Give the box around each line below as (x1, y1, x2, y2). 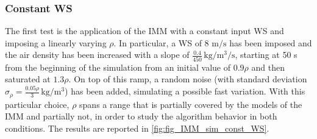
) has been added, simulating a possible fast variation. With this (65, 85, 305, 98)
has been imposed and (229, 36, 312, 49)
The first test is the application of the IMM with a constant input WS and (5, 24, 284, 37)
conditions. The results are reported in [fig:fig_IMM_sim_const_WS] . (5, 121, 269, 134)
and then (251, 60, 285, 73)
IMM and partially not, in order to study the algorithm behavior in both (5, 110, 277, 123)
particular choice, (5, 98, 69, 110)
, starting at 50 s (235, 48, 297, 61)
